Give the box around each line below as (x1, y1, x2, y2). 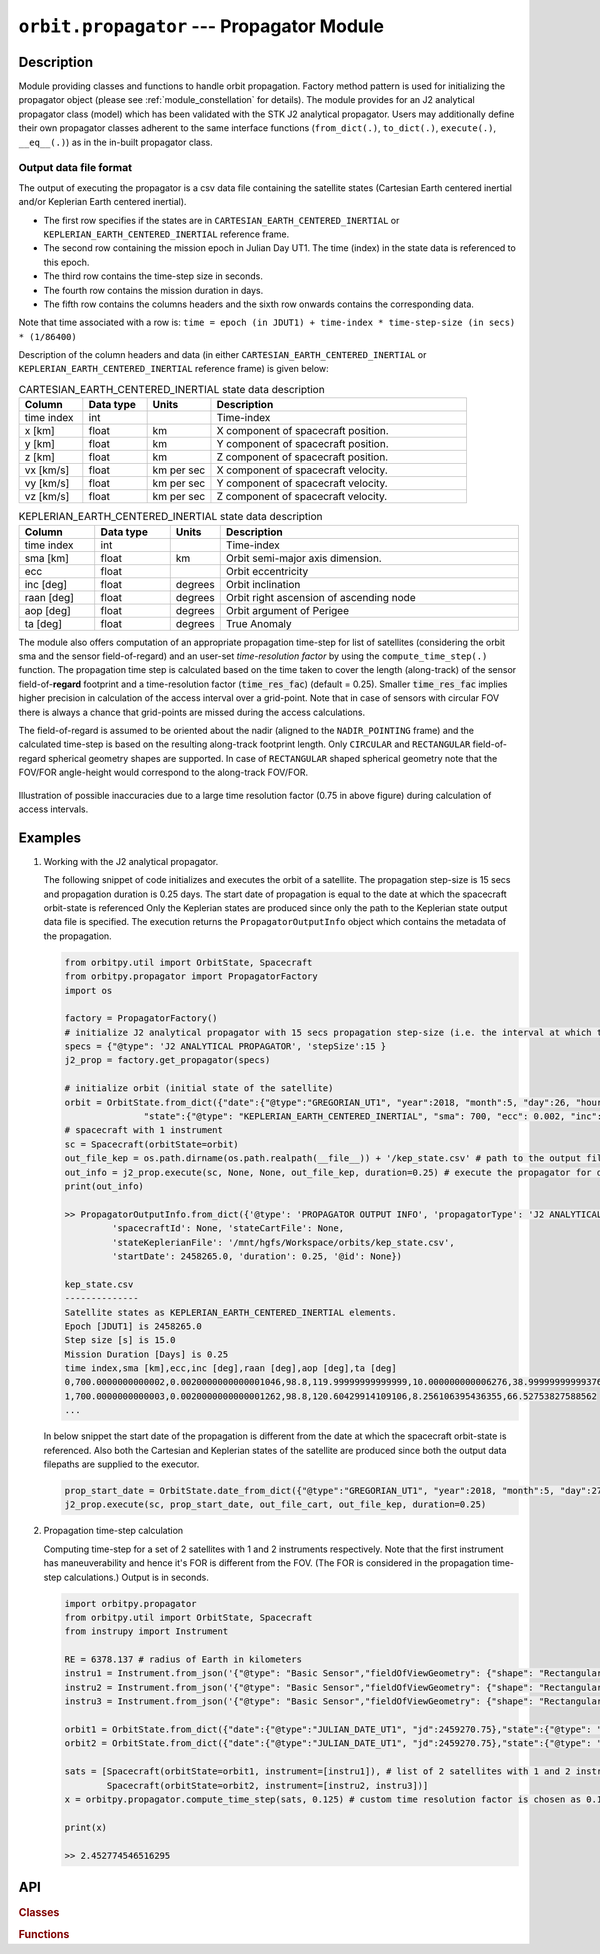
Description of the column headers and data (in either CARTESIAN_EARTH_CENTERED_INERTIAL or (18, 349, 427, 361)
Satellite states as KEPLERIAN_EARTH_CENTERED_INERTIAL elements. (64, 1306, 397, 1318)
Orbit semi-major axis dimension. (225, 551, 382, 565)
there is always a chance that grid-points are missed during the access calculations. (18, 706, 365, 718)
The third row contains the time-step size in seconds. (43, 270, 264, 282)
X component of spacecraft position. (216, 424, 389, 438)
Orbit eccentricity (225, 564, 309, 578)
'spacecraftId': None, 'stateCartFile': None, (111, 1223, 345, 1234)
